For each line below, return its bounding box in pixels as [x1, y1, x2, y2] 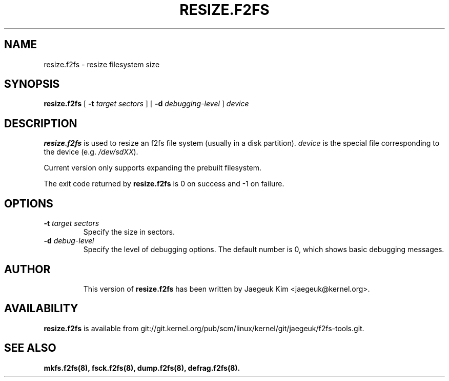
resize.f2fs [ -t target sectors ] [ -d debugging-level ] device [44, 99, 249, 108]
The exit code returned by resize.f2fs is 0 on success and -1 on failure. [44, 179, 284, 188]
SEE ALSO [4, 341, 56, 355]
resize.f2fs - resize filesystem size [44, 60, 160, 69]
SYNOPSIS [4, 78, 60, 91]
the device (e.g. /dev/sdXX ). [44, 147, 138, 157]
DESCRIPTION [4, 117, 77, 130]
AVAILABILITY [4, 302, 78, 315]
